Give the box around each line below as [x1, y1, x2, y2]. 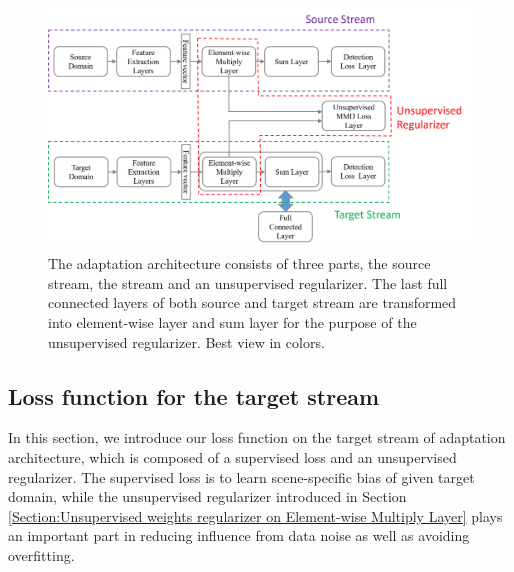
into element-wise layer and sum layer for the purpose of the [48, 312, 417, 333]
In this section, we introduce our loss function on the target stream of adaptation [8, 427, 506, 448]
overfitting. [8, 544, 75, 565]
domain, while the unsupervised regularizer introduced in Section [8, 486, 407, 507]
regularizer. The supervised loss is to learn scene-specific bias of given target [8, 466, 475, 487]
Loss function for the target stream [8, 380, 380, 411]
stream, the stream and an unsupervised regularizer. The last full [48, 272, 448, 293]
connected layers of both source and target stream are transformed [48, 292, 457, 313]
